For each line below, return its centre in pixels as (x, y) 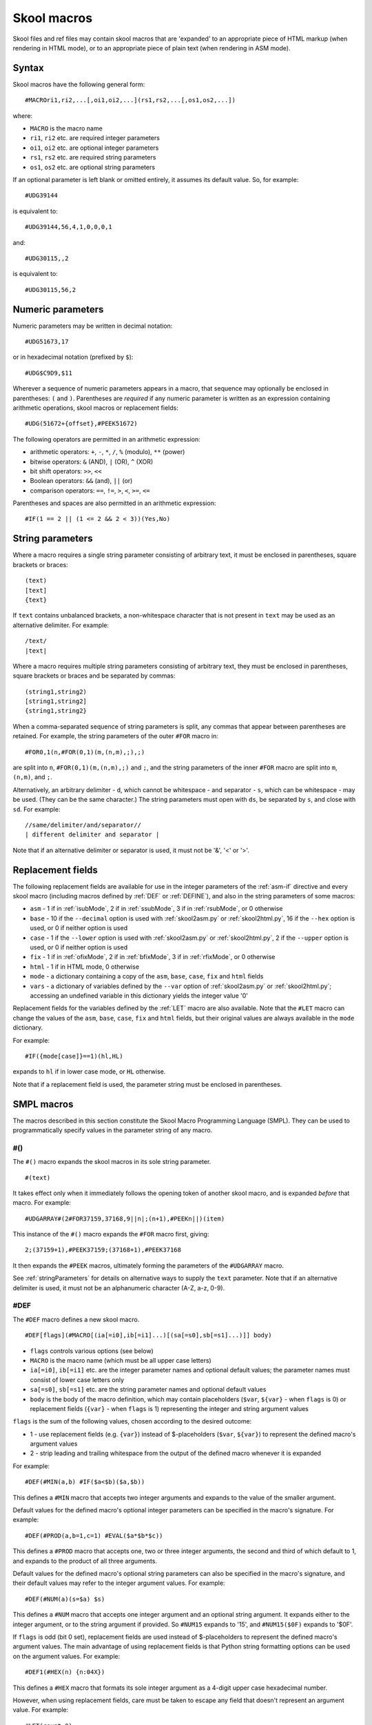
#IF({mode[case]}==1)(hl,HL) (74, 1056)
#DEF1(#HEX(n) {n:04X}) (65, 1672)
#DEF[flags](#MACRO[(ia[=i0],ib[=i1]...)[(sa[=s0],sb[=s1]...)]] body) (148, 1335)
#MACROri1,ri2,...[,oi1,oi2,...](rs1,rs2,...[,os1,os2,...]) (130, 100)
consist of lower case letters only (77, 1379)
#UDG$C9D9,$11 (49, 373)
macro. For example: (42, 1203)
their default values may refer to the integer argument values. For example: (119, 1583)
